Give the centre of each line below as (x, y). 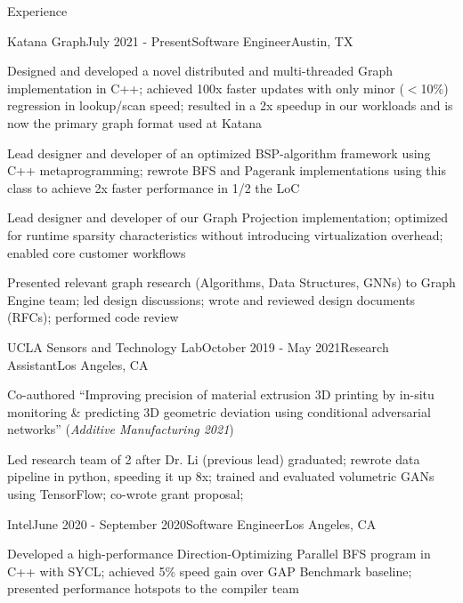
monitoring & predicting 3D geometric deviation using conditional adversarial (219, 411)
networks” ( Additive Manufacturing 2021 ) (121, 429)
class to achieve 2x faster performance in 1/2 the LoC (154, 187)
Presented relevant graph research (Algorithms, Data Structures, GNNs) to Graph (231, 282)
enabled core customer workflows (97, 252)
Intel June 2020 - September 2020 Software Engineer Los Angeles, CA (192, 523)
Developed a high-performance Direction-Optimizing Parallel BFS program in (219, 554)
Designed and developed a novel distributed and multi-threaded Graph (200, 71)
